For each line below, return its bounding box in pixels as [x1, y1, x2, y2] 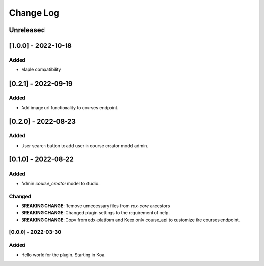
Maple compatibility [21, 66, 61, 73]
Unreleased [9, 26, 45, 34]
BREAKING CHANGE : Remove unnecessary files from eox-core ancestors [21, 203, 170, 209]
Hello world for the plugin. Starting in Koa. [21, 252, 106, 258]
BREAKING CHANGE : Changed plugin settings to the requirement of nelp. [21, 210, 170, 216]
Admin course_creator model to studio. [21, 180, 100, 186]
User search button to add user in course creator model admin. [21, 142, 149, 149]
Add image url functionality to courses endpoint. [21, 105, 119, 111]
